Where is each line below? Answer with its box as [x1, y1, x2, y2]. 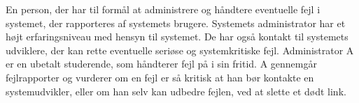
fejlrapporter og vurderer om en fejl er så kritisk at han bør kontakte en [6, 70, 314, 84]
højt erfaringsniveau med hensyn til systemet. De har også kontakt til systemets [6, 29, 349, 44]
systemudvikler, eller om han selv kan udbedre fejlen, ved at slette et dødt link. [6, 84, 346, 98]
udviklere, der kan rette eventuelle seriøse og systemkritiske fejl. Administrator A [6, 42, 354, 57]
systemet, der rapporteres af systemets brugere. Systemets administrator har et [6, 15, 346, 30]
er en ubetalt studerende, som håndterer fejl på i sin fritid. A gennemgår [6, 56, 317, 71]
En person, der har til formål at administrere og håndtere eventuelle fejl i [6, 2, 321, 16]
